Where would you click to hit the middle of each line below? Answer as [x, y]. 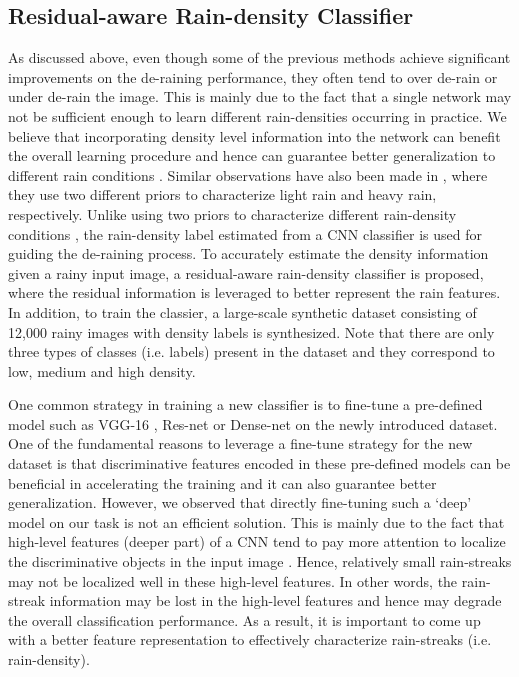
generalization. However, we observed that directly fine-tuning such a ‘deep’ [240, 502]
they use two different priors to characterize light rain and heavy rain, [222, 194]
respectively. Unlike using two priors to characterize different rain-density [232, 213]
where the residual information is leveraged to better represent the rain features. [254, 292]
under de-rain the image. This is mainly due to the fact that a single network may [260, 96]
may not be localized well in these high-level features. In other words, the [233, 580]
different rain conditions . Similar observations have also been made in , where [248, 174]
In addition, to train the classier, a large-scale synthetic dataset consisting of [242, 311]
